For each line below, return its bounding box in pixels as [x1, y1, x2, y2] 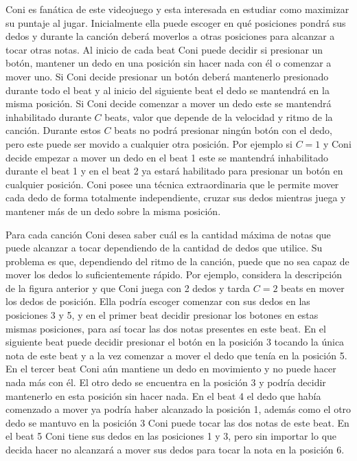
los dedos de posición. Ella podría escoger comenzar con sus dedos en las [5, 294, 310, 308]
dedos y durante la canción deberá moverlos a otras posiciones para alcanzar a [5, 29, 335, 43]
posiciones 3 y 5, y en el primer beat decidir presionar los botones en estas [5, 308, 319, 322]
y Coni [323, 136, 352, 150]
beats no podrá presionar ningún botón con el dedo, [114, 123, 332, 137]
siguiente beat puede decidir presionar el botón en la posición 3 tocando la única [5, 335, 345, 349]
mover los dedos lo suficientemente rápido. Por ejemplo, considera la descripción [5, 267, 342, 282]
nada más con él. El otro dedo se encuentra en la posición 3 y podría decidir [5, 375, 326, 390]
